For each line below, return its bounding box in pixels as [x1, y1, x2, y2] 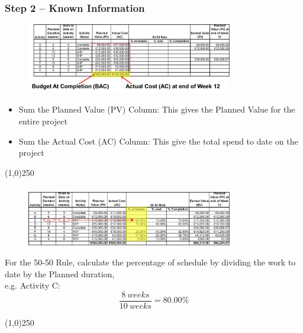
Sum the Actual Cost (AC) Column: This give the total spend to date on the [18, 135, 298, 147]
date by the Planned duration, [5, 267, 115, 280]
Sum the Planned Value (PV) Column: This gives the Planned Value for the [18, 103, 295, 116]
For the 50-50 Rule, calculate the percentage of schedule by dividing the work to [5, 255, 296, 268]
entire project [18, 115, 67, 127]
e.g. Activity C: [5, 279, 60, 292]
